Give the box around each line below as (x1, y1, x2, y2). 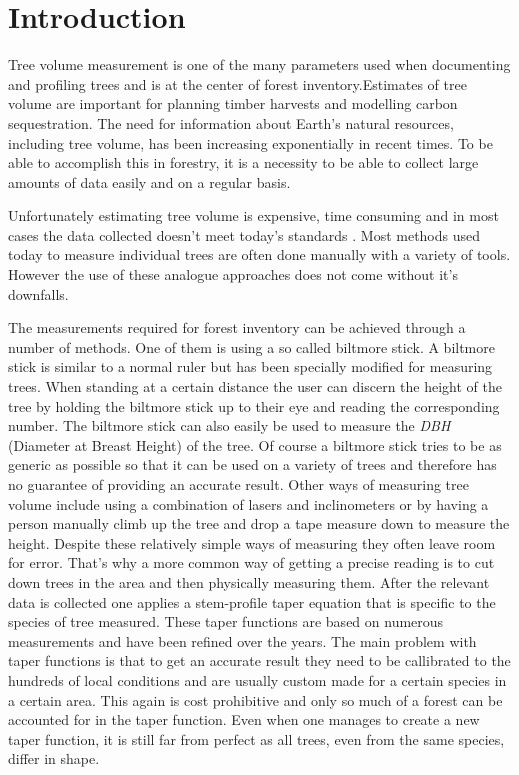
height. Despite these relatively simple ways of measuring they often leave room (8, 532, 496, 553)
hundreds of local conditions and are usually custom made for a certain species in (8, 669, 507, 690)
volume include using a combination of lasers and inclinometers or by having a (8, 493, 489, 514)
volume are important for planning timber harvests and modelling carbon (8, 93, 458, 114)
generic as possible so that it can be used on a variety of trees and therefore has (8, 454, 497, 475)
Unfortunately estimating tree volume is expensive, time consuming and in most (8, 205, 499, 226)
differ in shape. (8, 748, 100, 769)
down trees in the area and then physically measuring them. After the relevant (8, 571, 490, 592)
